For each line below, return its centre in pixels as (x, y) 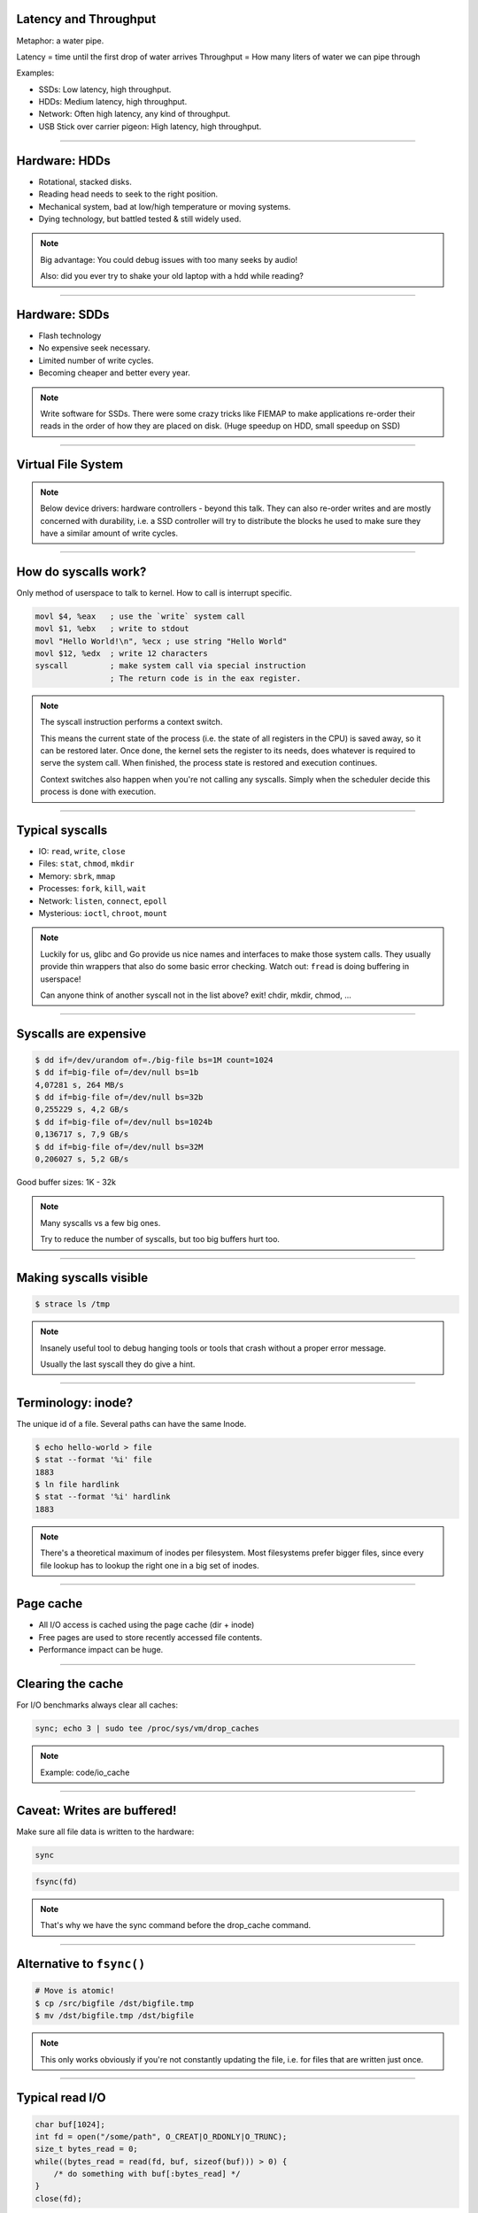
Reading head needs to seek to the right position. (128, 194)
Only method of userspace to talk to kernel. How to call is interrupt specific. (154, 592)
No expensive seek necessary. (94, 348)
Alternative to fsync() (81, 1964)
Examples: (35, 73)
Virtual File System (70, 465)
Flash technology (70, 335)
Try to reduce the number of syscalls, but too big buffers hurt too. (160, 1239)
